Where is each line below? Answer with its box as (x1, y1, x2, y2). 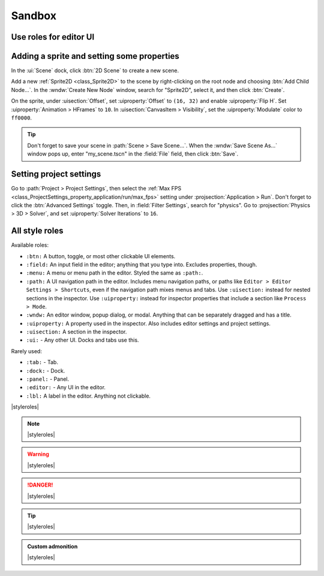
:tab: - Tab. (26, 359, 58, 366)
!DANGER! (27, 481, 53, 489)
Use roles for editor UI (11, 32, 95, 42)
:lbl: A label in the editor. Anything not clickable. (26, 392, 151, 399)
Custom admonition (27, 542, 78, 550)
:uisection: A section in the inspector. (26, 328, 127, 336)
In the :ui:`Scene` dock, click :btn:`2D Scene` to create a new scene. (11, 67, 179, 74)
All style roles (11, 226, 64, 236)
